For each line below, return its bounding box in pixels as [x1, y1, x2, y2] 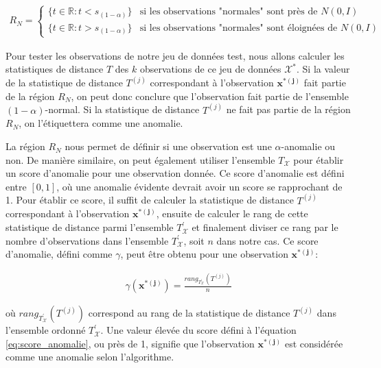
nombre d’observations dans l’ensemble [5, 233, 169, 247]
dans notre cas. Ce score [216, 233, 319, 247]
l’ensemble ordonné [5, 323, 86, 337]
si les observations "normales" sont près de [139, 7, 318, 17]
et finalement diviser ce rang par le [192, 220, 338, 234]
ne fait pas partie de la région [226, 102, 351, 116]
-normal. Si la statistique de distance [45, 102, 200, 116]
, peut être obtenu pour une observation [120, 247, 288, 261]
